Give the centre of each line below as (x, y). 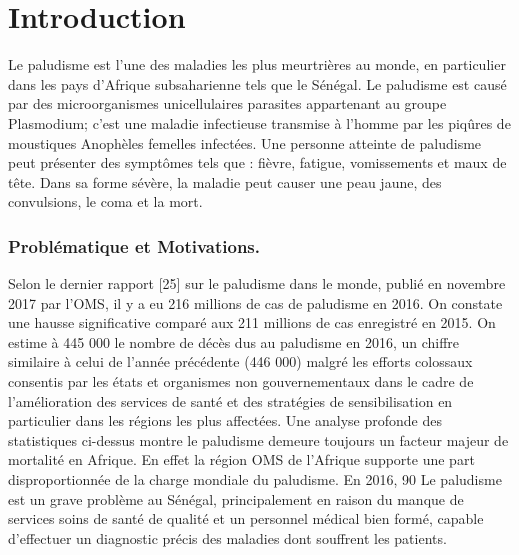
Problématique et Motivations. (134, 245)
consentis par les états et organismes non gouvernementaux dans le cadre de (241, 381)
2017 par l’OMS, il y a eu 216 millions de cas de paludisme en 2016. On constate (255, 302)
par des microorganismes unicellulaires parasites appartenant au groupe (227, 103)
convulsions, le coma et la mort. (105, 201)
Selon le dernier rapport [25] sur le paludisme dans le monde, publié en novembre (257, 283)
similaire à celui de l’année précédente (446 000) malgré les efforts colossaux (240, 361)
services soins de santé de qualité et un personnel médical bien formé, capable (246, 518)
